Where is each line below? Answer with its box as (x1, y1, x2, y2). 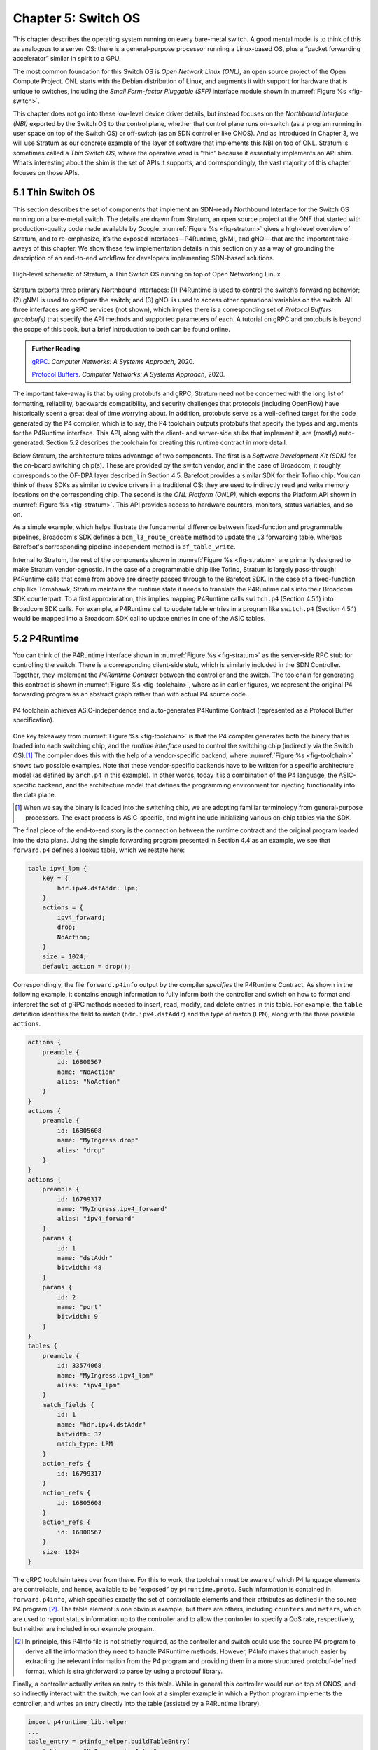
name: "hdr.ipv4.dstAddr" (57, 1420, 146, 1428)
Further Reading (31, 344, 80, 353)
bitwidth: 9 (57, 1312, 98, 1321)
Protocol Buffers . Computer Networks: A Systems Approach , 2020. (31, 370, 225, 378)
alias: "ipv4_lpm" (57, 1381, 120, 1389)
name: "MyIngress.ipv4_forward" (57, 1205, 168, 1212)
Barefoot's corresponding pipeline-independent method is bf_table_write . (13, 542, 236, 551)
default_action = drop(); (42, 962, 132, 970)
